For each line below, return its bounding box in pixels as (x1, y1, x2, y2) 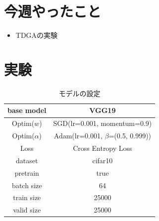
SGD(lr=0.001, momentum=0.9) (53, 118, 152, 128)
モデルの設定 (58, 88, 101, 98)
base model (7, 105, 47, 115)
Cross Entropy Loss (73, 142, 132, 153)
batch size (12, 180, 42, 190)
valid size (13, 205, 41, 215)
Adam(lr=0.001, (53, 130, 103, 141)
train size (13, 192, 41, 203)
